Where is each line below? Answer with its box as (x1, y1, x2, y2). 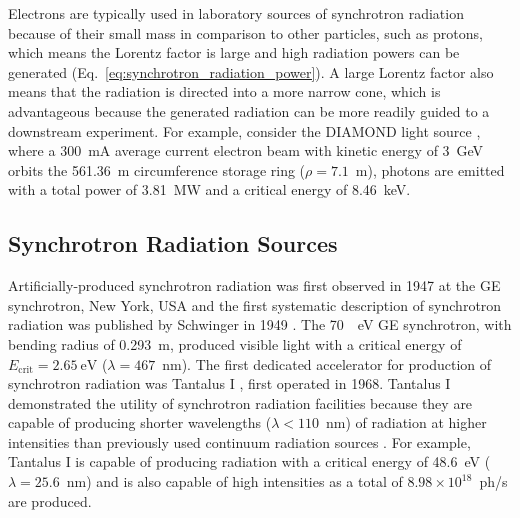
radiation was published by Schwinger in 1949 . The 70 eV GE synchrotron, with (8, 314, 512, 335)
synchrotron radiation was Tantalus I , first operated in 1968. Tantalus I (8, 373, 451, 394)
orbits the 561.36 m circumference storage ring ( (8, 159, 306, 180)
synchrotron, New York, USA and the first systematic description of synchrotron (8, 294, 502, 315)
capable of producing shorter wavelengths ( (8, 412, 272, 433)
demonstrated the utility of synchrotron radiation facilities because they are (8, 392, 473, 413)
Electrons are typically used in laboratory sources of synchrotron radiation (8, 3, 464, 23)
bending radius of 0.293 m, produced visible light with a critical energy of (8, 333, 462, 354)
